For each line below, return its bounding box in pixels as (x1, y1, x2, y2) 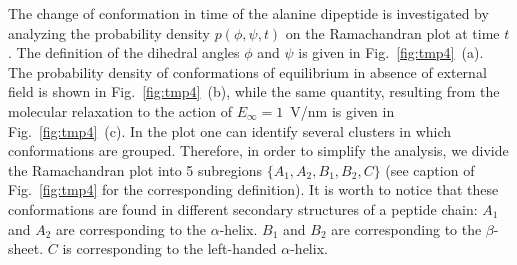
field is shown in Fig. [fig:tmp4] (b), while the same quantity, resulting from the (8, 81, 500, 102)
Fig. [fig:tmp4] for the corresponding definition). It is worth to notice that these (8, 179, 499, 200)
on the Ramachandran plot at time (285, 22, 500, 43)
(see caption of (385, 159, 475, 180)
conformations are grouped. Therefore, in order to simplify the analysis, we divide (8, 140, 509, 161)
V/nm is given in (290, 100, 395, 121)
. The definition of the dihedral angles (8, 42, 240, 63)
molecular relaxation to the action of (8, 100, 233, 121)
